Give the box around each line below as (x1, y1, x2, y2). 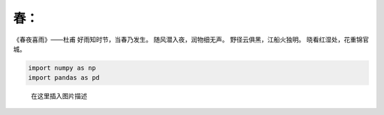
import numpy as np (28, 63, 96, 72)
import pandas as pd (28, 74, 100, 82)
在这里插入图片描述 (31, 92, 87, 100)
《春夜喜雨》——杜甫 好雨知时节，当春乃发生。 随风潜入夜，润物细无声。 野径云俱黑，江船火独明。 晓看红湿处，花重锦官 (13, 35, 369, 44)
